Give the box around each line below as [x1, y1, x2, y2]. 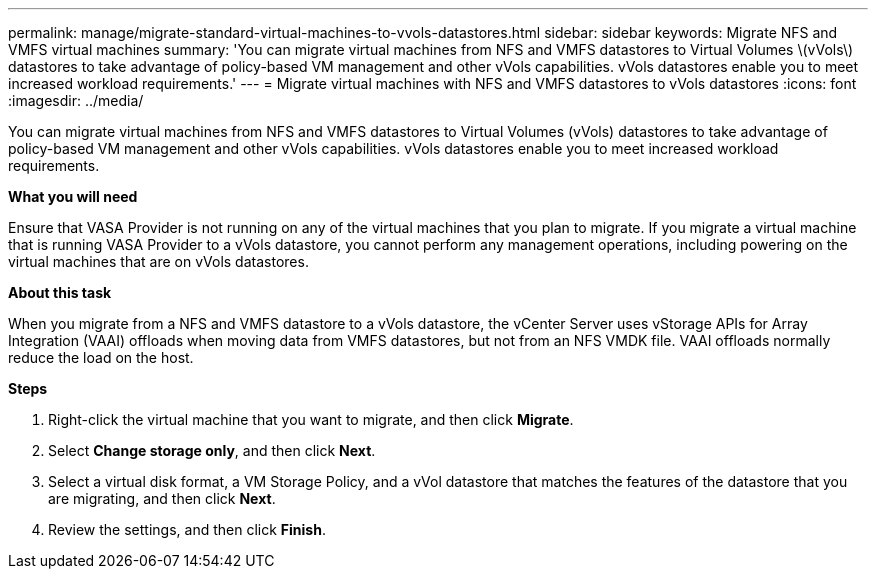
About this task [8, 284, 112, 301]
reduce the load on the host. [8, 349, 194, 366]
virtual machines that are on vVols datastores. [8, 253, 309, 270]
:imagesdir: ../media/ [8, 92, 144, 109]
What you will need [8, 188, 138, 205]
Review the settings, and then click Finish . [48, 521, 326, 538]
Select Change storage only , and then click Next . [48, 442, 376, 459]
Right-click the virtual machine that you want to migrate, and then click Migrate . [48, 411, 574, 428]
